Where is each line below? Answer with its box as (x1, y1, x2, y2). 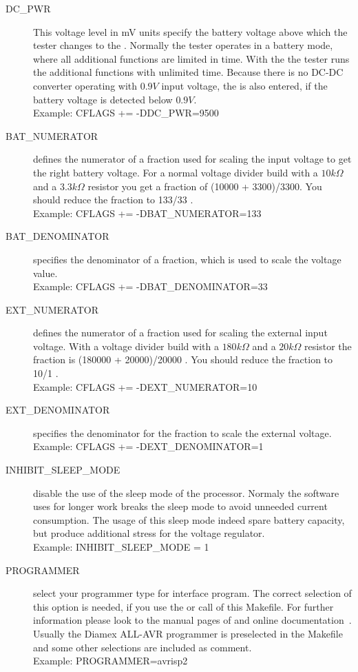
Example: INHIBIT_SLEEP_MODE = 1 (33, 540, 209, 553)
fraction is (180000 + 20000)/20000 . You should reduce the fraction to (33, 352, 333, 367)
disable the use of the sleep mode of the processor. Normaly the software (33, 485, 339, 500)
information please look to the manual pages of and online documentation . (33, 613, 352, 627)
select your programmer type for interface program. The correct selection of (33, 586, 352, 600)
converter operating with (33, 78, 138, 92)
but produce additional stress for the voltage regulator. (33, 526, 265, 540)
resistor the (304, 338, 352, 353)
